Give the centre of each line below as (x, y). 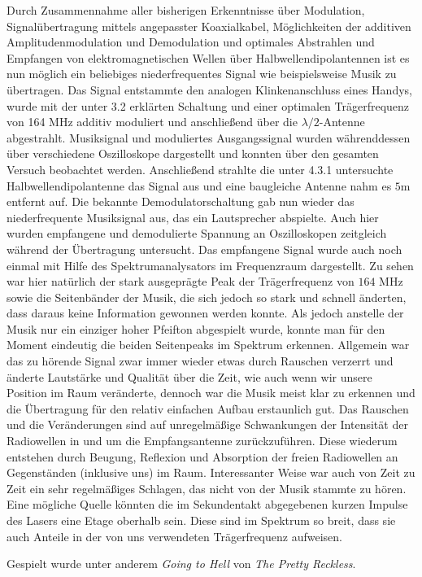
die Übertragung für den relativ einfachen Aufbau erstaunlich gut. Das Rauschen (208, 408)
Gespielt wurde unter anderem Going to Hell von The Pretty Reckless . (181, 564)
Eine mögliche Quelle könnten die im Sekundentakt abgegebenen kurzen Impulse (207, 504)
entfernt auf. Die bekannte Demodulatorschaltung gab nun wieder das (181, 201)
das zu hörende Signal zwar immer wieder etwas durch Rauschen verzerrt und (200, 361)
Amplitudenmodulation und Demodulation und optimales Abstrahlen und (191, 42)
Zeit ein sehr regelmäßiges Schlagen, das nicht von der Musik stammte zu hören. (207, 488)
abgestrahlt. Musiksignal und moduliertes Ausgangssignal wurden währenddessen (209, 137)
